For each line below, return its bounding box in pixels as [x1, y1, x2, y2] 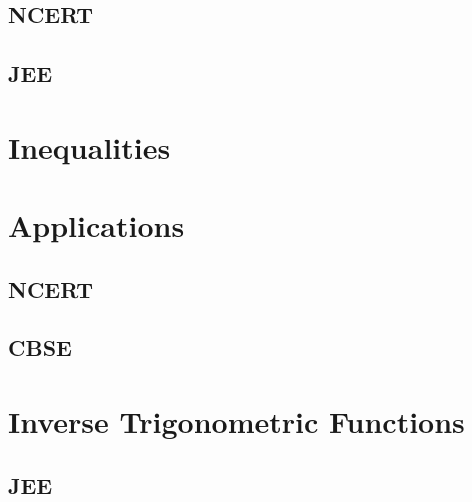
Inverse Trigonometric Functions [8, 401, 465, 442]
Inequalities [8, 126, 171, 167]
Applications [8, 205, 185, 246]
